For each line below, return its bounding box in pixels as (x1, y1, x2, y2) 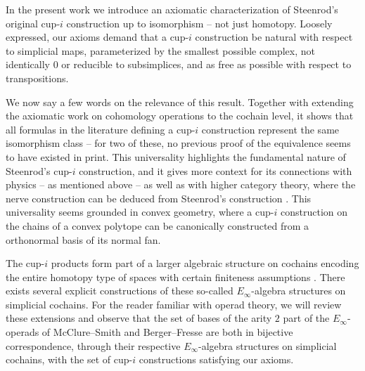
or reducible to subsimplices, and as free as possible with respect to (61, 57, 352, 72)
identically (6, 57, 51, 72)
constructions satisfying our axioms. (139, 352, 294, 367)
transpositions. (6, 70, 69, 85)
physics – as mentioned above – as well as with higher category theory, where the (6, 177, 356, 192)
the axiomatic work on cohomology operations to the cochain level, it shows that (6, 108, 354, 123)
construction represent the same (201, 122, 340, 136)
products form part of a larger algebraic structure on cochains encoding (51, 256, 359, 271)
